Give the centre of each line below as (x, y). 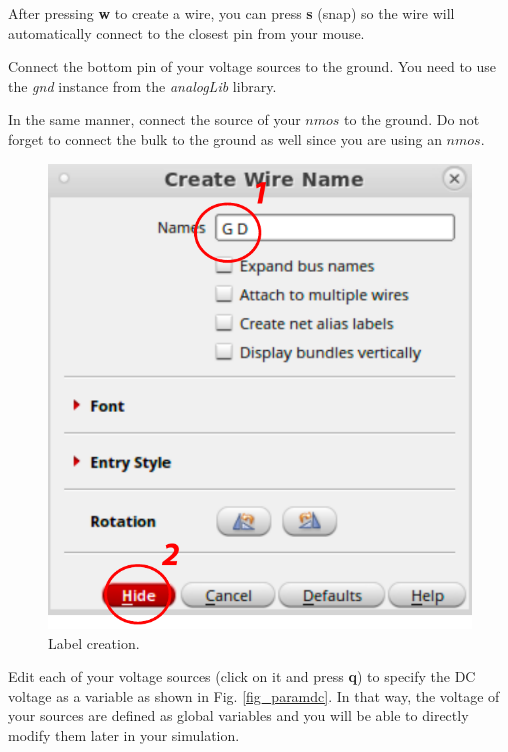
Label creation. (94, 642)
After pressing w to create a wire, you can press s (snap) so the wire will (231, 13)
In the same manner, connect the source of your (154, 119)
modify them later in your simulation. (124, 735)
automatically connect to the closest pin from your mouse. (186, 32)
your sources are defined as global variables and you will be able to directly (238, 715)
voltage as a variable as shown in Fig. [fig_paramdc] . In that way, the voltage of (254, 695)
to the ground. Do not (412, 119)
